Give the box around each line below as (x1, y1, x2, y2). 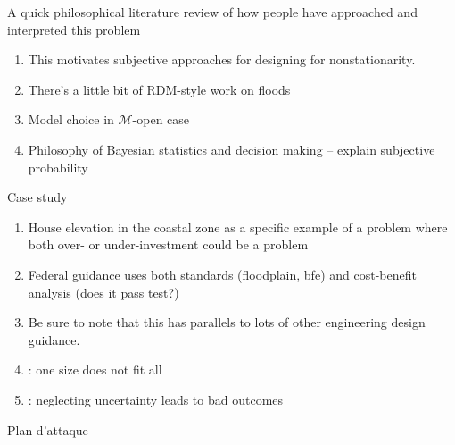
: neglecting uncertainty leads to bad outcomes (28, 390, 284, 408)
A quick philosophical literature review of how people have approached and (7, 3, 418, 21)
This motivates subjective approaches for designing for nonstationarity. (28, 50, 416, 69)
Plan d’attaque (7, 420, 88, 439)
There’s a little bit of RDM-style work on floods (28, 80, 291, 98)
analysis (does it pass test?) (28, 282, 179, 301)
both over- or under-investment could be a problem (28, 235, 309, 254)
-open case (132, 110, 190, 129)
